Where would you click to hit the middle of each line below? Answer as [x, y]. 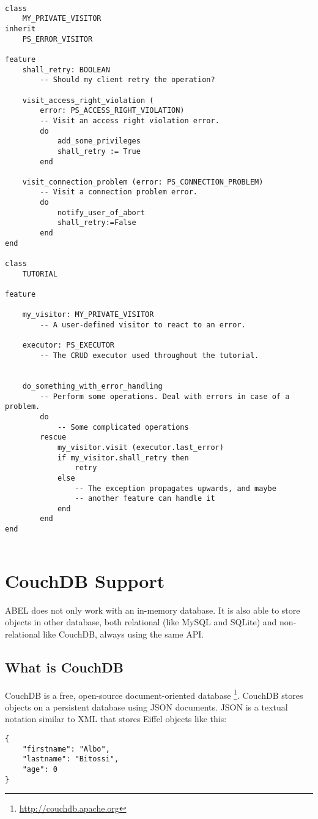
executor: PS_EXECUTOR [68, 345]
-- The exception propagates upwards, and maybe [176, 488]
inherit [20, 29]
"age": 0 [40, 769]
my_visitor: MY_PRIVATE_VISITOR [88, 315]
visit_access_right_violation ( [88, 100]
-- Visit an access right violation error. [130, 120]
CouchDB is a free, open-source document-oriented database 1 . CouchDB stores [154, 694]
